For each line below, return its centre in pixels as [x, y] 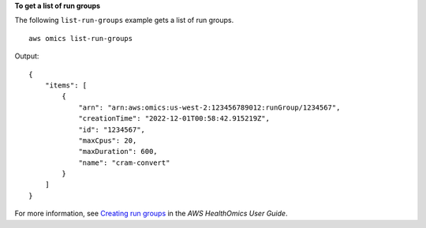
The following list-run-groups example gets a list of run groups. [124, 21]
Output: [27, 56]
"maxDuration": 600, [118, 151]
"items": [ [66, 85]
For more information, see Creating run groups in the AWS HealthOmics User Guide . [151, 214]
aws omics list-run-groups [81, 38]
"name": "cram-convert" [124, 163]
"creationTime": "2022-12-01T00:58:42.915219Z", [174, 119]
